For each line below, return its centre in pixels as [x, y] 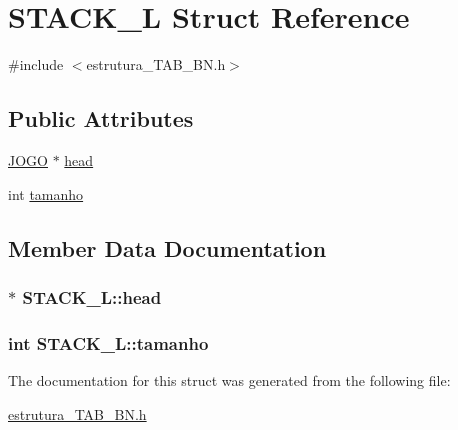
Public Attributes [101, 118]
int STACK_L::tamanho [108, 342]
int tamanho [46, 193]
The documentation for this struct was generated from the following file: [229, 379]
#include [36, 64]
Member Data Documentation [167, 247]
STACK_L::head [92, 296]
